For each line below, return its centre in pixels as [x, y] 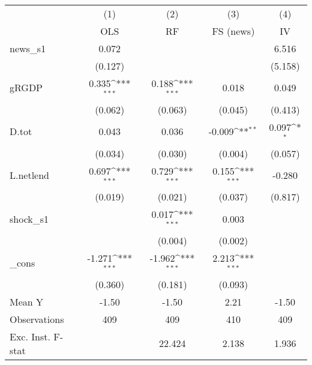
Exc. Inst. [30, 336]
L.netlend [30, 175]
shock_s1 [29, 219]
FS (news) [233, 31]
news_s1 [28, 48]
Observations [37, 319]
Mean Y [27, 301]
